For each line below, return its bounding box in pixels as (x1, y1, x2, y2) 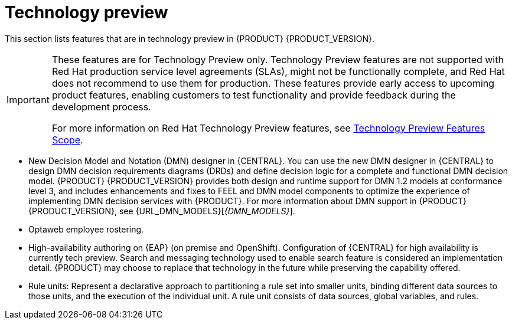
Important (6, 93, 50, 106)
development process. (51, 100, 151, 113)
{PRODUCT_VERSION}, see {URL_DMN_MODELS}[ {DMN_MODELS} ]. (28, 205, 295, 216)
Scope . (51, 133, 83, 146)
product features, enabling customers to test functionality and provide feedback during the (51, 89, 456, 101)
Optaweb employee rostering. (28, 224, 144, 234)
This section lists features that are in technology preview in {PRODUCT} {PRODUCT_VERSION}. (5, 33, 374, 44)
